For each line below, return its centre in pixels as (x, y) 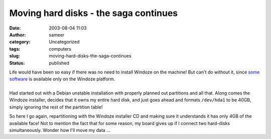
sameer (57, 34)
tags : (15, 49)
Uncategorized (64, 42)
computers (60, 49)
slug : (15, 56)
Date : (15, 28)
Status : (17, 63)
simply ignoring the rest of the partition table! (56, 107)
